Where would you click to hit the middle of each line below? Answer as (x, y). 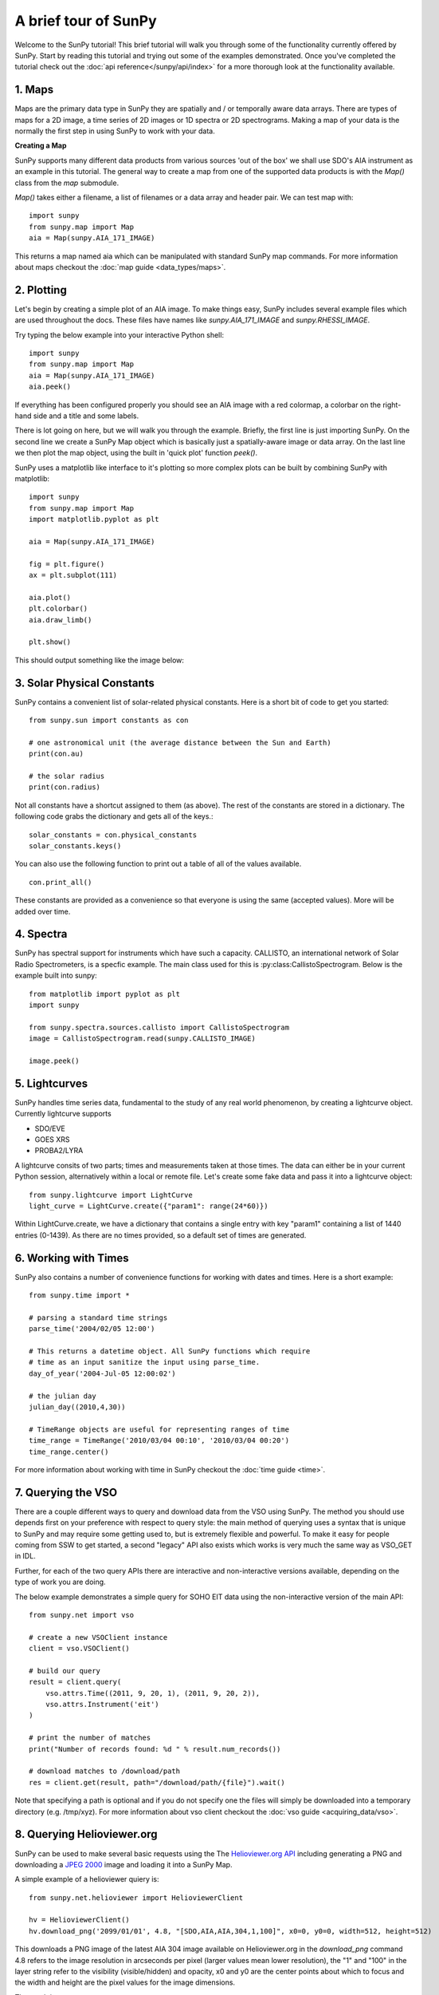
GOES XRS (53, 1140)
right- (392, 405)
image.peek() (54, 1061)
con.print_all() (61, 882)
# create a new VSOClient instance (98, 1637)
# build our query (65, 1671)
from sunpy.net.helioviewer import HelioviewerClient (136, 1898)
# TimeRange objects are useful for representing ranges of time (159, 1429)
